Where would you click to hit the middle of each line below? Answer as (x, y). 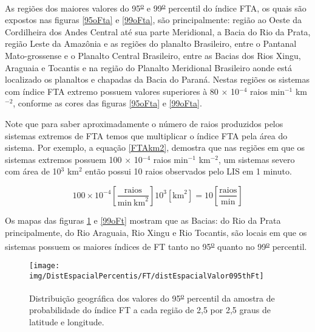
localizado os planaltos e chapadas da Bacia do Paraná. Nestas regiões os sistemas (157, 79)
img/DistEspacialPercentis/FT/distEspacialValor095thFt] (147, 276)
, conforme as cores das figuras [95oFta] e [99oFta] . (107, 103)
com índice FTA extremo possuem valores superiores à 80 (112, 91)
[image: (45, 266)
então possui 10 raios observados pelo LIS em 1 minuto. (188, 171)
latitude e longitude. (67, 321)
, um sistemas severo (257, 159)
